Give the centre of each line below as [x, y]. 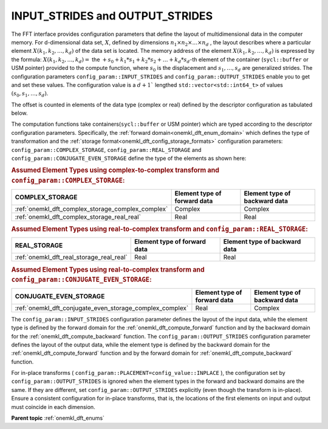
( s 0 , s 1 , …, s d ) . [30, 94]
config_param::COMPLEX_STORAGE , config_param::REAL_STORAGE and [106, 149]
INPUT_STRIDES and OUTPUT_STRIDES [112, 16]
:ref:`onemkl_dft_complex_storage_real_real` [78, 217]
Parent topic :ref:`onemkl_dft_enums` [58, 418]
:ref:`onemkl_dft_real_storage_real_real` [71, 257]
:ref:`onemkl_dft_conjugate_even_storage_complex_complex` [102, 308]
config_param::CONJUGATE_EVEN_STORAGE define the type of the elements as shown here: [129, 159]
